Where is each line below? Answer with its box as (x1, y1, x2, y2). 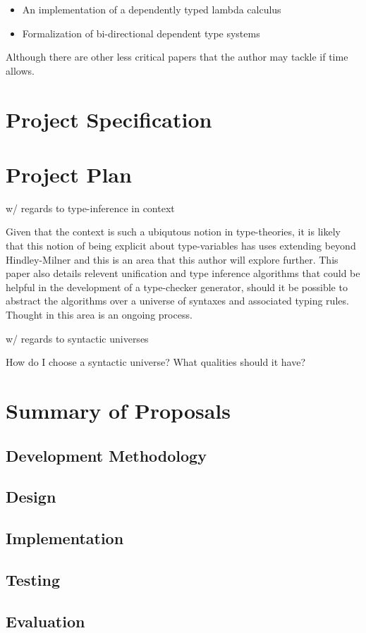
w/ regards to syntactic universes (6, 331, 149, 345)
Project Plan (6, 159, 132, 188)
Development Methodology (6, 444, 207, 466)
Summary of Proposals (6, 396, 231, 424)
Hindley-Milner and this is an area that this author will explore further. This (6, 252, 338, 266)
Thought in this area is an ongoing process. (6, 307, 193, 322)
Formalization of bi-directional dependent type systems (22, 25, 260, 40)
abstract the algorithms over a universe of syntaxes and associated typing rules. (6, 293, 349, 308)
